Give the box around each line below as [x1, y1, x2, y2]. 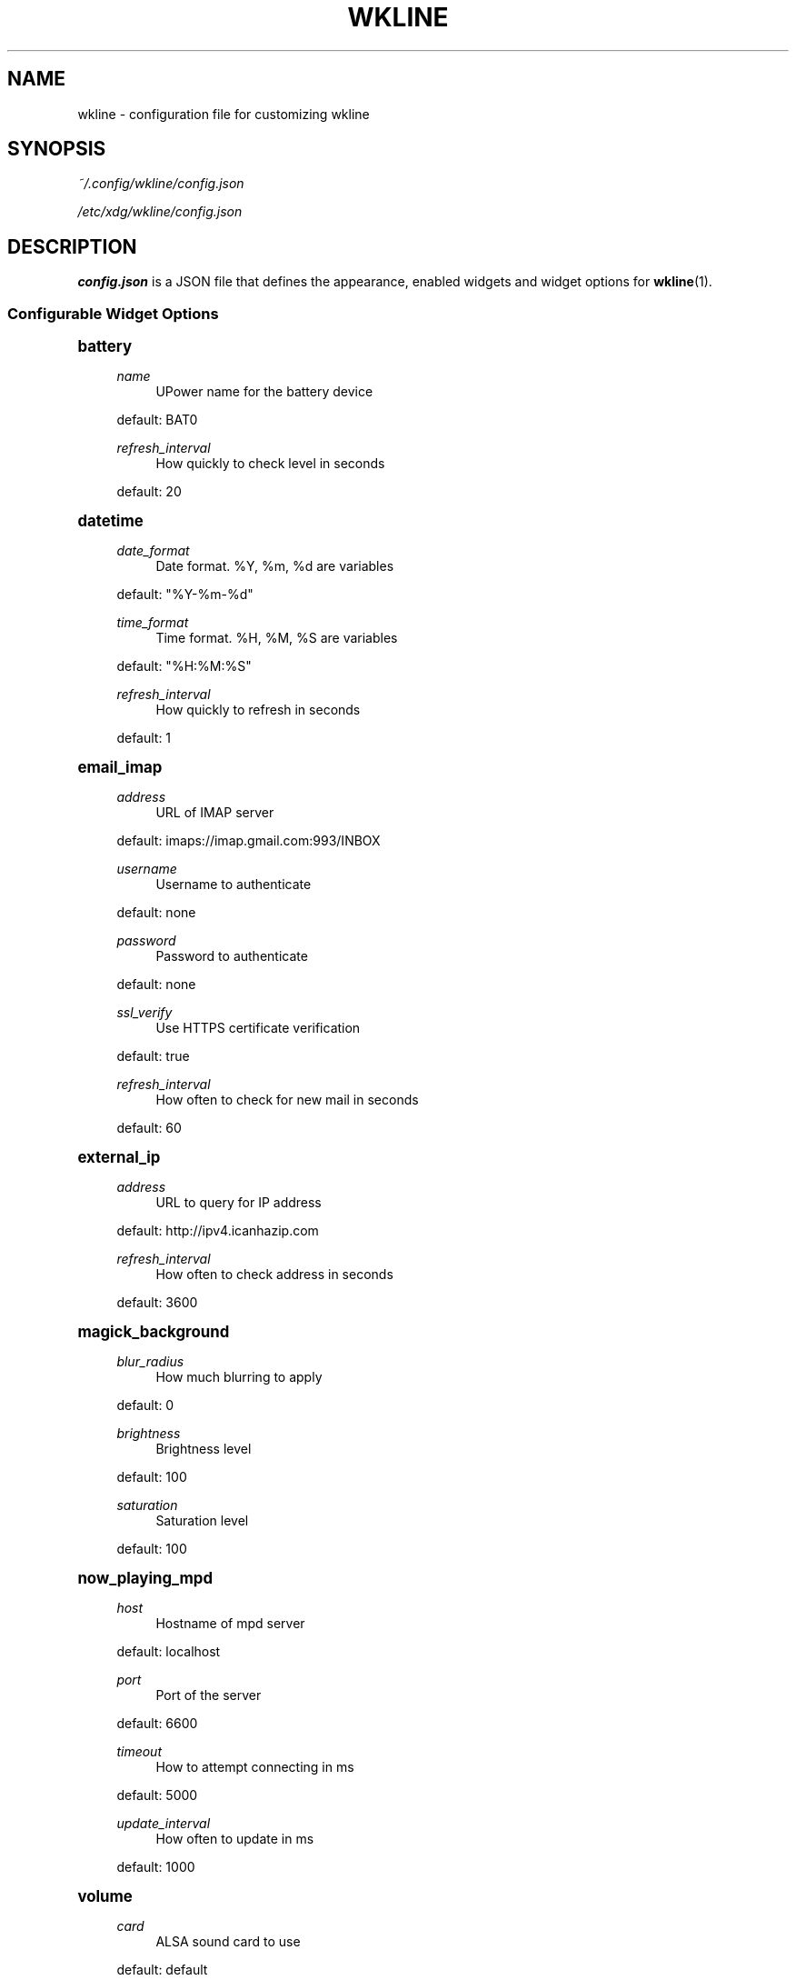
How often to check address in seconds [155, 1266, 393, 1283]
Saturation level [155, 1513, 249, 1529]
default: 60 [116, 1120, 182, 1136]
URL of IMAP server [155, 805, 274, 821]
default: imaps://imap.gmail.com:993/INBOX [116, 833, 381, 849]
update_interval [116, 1815, 211, 1832]
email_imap [77, 758, 163, 777]
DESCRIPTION [7, 235, 137, 258]
